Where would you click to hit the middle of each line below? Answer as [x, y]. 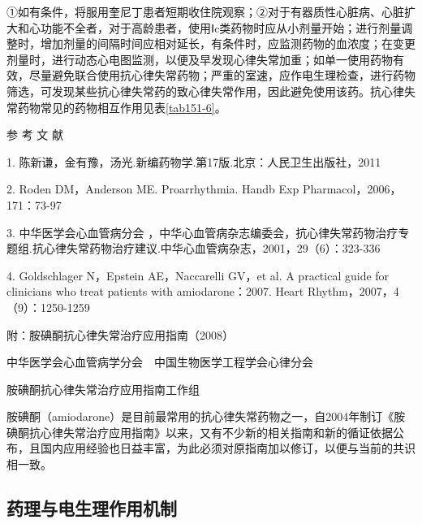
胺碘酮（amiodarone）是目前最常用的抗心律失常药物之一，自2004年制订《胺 [206, 416]
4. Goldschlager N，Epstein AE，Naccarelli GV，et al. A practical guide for [198, 275]
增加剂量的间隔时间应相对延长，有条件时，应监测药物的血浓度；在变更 [228, 43]
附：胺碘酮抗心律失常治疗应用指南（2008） [120, 334]
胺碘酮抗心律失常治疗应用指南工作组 [103, 389]
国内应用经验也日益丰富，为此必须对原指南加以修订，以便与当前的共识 [228, 448]
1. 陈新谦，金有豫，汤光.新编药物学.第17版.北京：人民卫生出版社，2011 [194, 161]
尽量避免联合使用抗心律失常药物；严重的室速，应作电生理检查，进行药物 [222, 75]
